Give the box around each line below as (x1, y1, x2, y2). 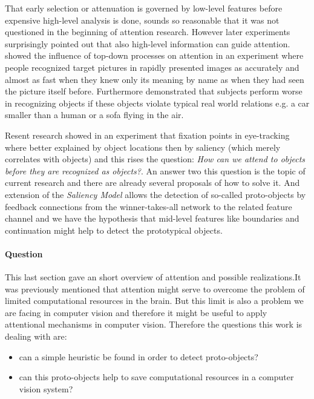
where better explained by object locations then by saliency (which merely (5, 140, 281, 153)
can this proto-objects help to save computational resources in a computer (19, 371, 294, 383)
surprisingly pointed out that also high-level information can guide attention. (5, 37, 290, 50)
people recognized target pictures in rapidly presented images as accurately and (5, 61, 299, 73)
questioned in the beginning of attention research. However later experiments (5, 25, 290, 38)
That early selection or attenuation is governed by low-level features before (5, 2, 283, 14)
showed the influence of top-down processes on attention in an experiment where (5, 49, 304, 62)
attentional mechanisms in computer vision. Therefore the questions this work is (5, 318, 303, 331)
